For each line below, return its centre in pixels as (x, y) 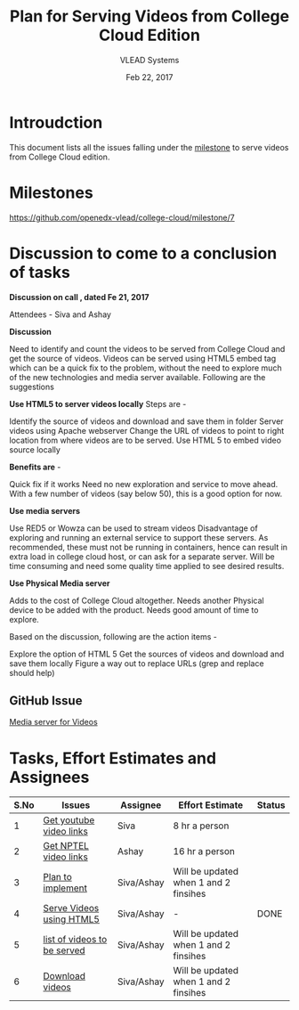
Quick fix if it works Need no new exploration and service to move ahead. (144, 484)
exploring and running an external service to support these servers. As (139, 537)
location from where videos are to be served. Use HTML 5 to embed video (145, 440)
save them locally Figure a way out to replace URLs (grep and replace (137, 663)
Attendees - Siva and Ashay (60, 314)
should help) (32, 672)
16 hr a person (204, 851)
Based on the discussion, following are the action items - (113, 636)
